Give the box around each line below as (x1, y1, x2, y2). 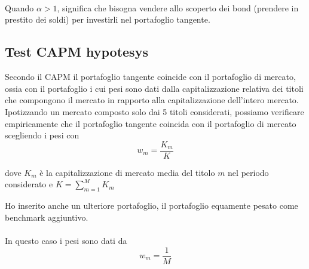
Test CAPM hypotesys (5, 42, 148, 61)
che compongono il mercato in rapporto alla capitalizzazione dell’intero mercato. (5, 94, 299, 106)
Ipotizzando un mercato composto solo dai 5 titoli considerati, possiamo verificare (5, 105, 304, 118)
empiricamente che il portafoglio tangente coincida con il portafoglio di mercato (5, 117, 296, 129)
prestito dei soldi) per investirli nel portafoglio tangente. (5, 13, 210, 26)
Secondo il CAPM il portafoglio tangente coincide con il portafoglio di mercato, (5, 70, 296, 83)
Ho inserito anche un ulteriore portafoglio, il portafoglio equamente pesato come (5, 199, 298, 212)
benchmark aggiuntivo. (5, 211, 88, 223)
